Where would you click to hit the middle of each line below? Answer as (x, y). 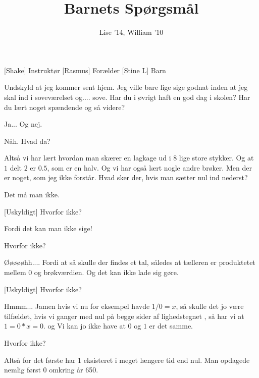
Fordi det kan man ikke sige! (48, 228)
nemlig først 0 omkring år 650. (51, 370)
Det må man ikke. (32, 195)
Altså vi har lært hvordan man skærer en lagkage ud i (88, 158)
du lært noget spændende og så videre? (65, 107)
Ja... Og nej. (23, 124)
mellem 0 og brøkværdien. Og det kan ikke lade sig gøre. (91, 272)
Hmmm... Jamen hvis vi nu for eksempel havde (77, 306)
